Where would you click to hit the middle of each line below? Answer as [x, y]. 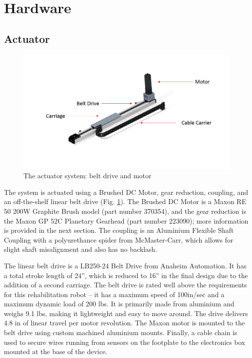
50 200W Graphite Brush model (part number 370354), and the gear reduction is [125, 211]
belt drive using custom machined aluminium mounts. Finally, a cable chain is [121, 332]
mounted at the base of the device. [56, 351]
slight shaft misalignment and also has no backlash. [81, 249]
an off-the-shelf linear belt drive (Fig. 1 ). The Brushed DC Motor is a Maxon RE [125, 201]
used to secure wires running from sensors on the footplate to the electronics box [125, 342]
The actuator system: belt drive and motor [87, 176]
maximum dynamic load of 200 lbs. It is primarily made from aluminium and [119, 304]
